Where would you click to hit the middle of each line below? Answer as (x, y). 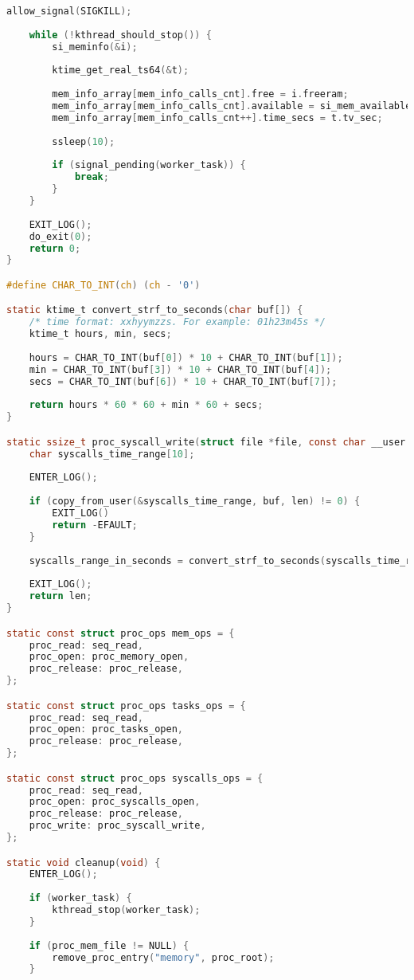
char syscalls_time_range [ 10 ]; (112, 454)
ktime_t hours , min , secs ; (100, 334)
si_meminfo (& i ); (95, 47)
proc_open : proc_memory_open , (109, 657)
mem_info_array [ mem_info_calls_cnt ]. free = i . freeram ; (200, 94)
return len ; (61, 596)
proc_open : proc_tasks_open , (106, 729)
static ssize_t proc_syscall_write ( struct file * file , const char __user (206, 442)
